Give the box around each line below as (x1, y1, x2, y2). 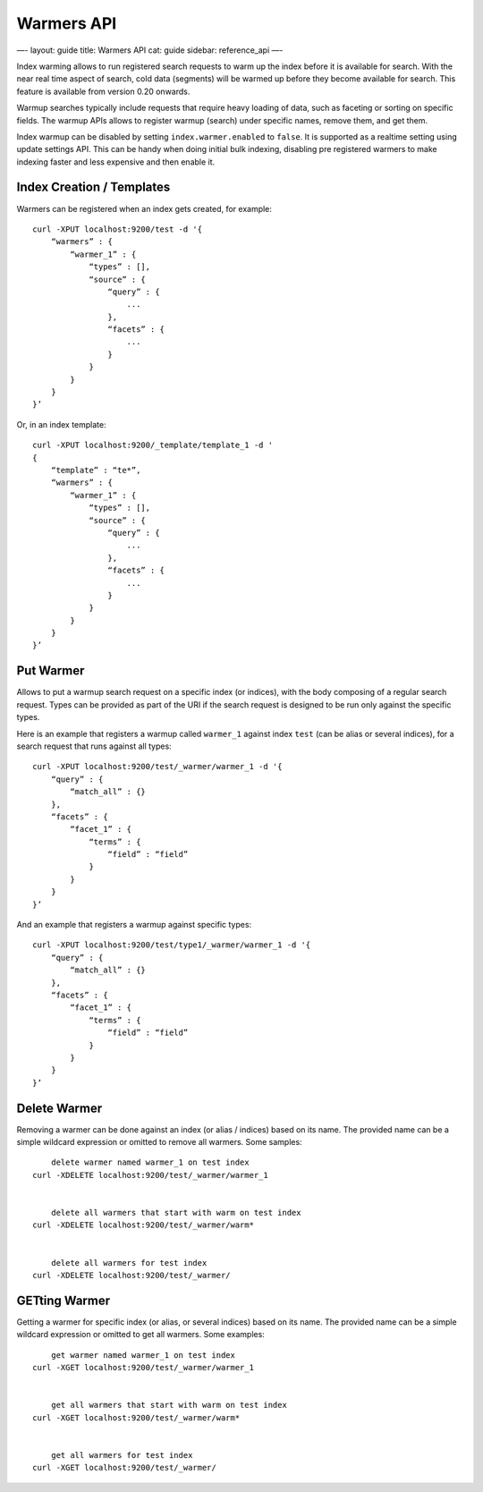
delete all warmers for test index (50, 1258, 208, 1267)
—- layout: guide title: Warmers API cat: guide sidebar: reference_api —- (16, 45, 284, 55)
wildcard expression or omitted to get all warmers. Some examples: (16, 1329, 266, 1340)
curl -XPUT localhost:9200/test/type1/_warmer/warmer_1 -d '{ (32, 940, 311, 950)
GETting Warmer (16, 1293, 111, 1308)
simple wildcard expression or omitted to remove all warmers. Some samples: (16, 1137, 303, 1147)
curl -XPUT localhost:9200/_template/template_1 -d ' (32, 440, 273, 451)
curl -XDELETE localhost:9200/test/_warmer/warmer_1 (32, 1170, 268, 1180)
